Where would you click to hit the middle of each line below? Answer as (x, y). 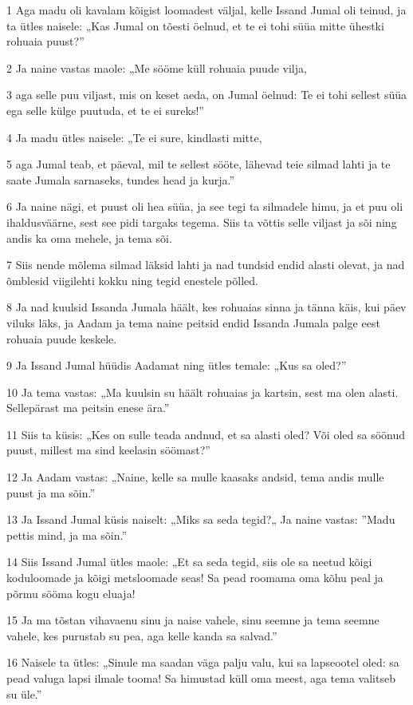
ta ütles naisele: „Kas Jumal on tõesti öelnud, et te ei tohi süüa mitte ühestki (195, 25)
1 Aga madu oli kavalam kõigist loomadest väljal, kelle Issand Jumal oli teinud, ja (206, 10)
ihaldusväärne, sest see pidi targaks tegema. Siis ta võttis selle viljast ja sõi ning (202, 222)
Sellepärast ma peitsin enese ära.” (88, 408)
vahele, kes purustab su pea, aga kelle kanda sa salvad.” (142, 635)
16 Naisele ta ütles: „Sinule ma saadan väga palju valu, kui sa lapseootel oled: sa (203, 662)
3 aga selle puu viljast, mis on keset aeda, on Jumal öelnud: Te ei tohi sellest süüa (206, 95)
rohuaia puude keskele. (62, 338)
